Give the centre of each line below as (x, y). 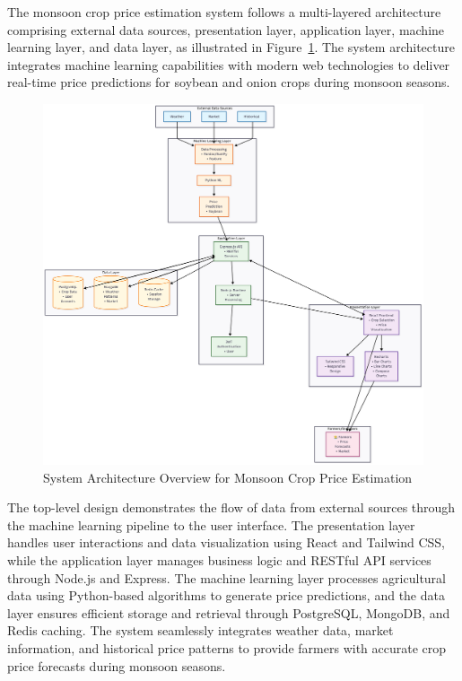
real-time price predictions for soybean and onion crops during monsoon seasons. (229, 82)
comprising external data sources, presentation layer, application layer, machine (226, 29)
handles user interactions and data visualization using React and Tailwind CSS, (226, 542)
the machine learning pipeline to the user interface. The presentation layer (211, 524)
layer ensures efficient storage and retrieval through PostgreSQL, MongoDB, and (229, 612)
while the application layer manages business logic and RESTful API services (219, 559)
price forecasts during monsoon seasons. (117, 665)
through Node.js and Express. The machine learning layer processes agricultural (227, 577)
